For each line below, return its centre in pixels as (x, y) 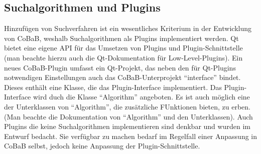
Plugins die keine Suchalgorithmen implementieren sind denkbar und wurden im (127, 126)
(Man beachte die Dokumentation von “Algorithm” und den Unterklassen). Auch (128, 116)
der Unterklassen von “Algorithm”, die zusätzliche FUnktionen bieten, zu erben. (127, 106)
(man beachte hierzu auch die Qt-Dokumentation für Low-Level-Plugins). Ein (123, 57)
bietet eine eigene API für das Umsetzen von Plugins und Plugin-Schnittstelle (123, 48)
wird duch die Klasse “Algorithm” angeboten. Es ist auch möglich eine (141, 97)
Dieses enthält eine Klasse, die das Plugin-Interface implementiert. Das (113, 87)
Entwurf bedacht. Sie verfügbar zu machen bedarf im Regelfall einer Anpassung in (130, 136)
